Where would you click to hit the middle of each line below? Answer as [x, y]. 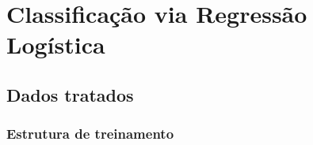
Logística [56, 45]
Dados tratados [70, 94]
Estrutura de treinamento [90, 134]
